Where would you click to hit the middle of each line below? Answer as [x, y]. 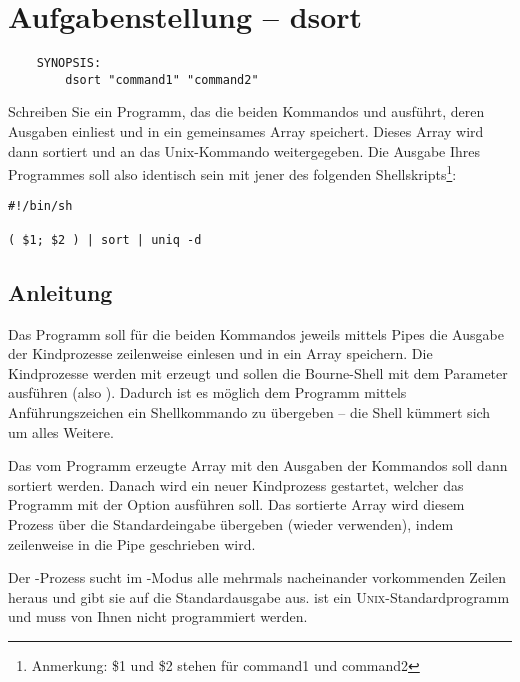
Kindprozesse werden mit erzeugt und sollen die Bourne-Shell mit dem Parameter [258, 372]
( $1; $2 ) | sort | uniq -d [105, 239]
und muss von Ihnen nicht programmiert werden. [158, 616]
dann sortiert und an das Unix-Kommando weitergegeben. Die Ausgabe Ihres [244, 150]
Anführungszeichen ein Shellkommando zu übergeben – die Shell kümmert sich [249, 412]
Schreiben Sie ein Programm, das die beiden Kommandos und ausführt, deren [246, 111]
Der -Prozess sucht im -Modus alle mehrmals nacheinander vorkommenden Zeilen [257, 577]
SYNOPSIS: [69, 63]
